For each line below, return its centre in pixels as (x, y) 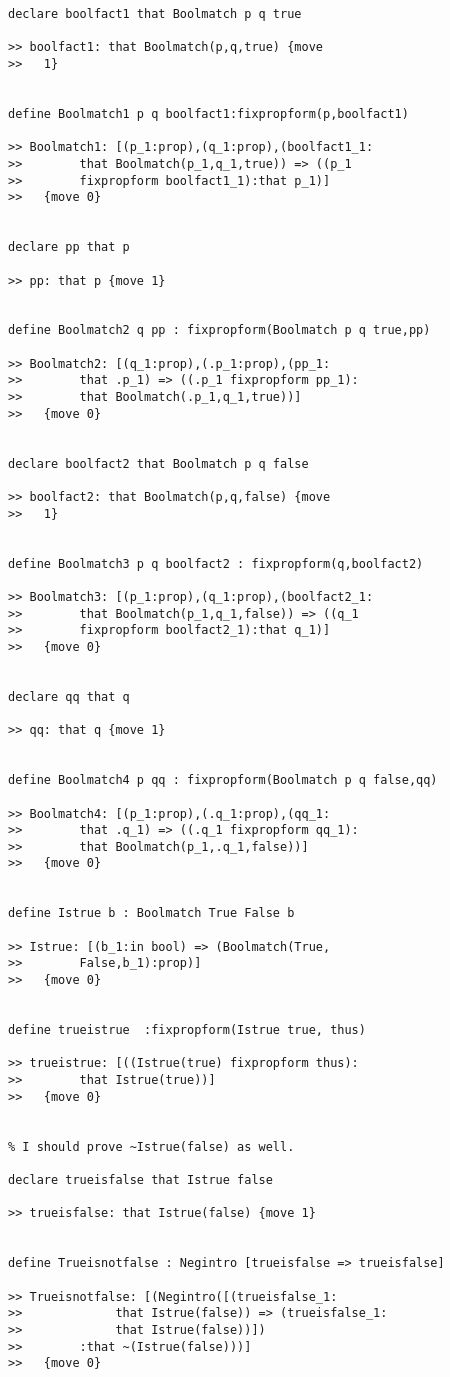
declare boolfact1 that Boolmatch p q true (155, 14)
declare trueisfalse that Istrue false (140, 1179)
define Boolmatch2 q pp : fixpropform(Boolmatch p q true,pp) (219, 330)
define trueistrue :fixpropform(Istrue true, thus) (187, 1030)
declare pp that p (69, 247)
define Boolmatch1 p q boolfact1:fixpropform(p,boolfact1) (208, 113)
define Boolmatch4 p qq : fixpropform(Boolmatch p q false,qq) (223, 780)
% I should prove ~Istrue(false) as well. (151, 1146)
